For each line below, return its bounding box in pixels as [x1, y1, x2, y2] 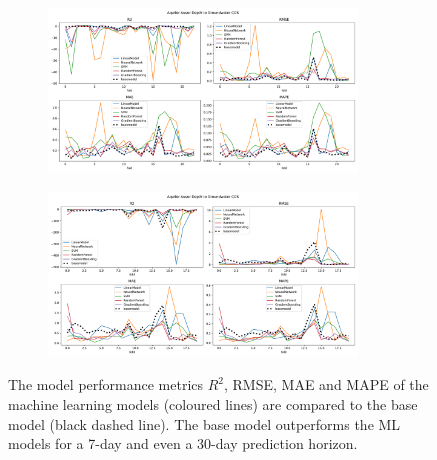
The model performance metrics [8, 374, 204, 395]
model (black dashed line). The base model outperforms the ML [8, 413, 401, 434]
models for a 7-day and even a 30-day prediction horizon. [8, 433, 358, 454]
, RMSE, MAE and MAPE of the [224, 374, 429, 395]
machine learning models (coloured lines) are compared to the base [8, 393, 418, 414]
